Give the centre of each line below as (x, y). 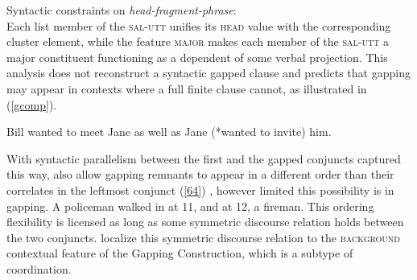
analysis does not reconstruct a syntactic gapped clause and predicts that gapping (208, 73)
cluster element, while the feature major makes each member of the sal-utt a (198, 41)
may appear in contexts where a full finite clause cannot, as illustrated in (187, 88)
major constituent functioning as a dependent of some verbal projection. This (197, 57)
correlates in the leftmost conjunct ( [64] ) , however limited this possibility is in (200, 189)
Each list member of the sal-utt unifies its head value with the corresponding (199, 25)
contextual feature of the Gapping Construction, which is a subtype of (180, 253)
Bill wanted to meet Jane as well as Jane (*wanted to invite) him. (169, 132)
